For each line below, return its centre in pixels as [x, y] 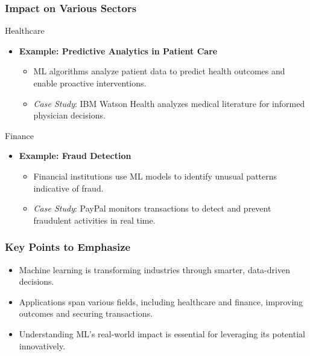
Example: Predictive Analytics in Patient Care [118, 50]
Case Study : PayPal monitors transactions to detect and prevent [152, 208]
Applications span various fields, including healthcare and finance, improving [161, 301]
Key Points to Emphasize [68, 247]
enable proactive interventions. [90, 83]
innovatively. [42, 345]
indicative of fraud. [68, 188]
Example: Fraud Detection [75, 156]
